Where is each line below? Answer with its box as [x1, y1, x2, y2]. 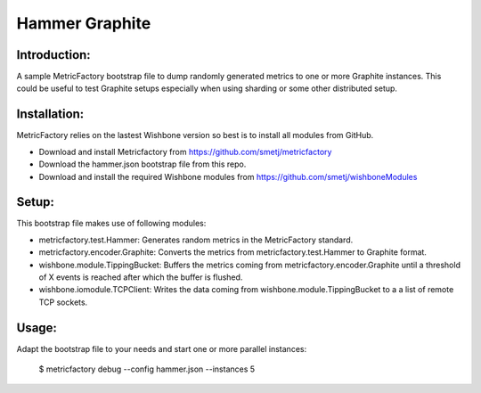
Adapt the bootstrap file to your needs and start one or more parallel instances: [16, 343, 307, 354]
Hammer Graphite [16, 13, 151, 33]
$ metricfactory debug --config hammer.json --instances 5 [38, 364, 256, 374]
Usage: [16, 320, 58, 335]
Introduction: [16, 47, 91, 62]
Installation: [16, 107, 85, 122]
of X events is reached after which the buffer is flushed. [38, 272, 243, 282]
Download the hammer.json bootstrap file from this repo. [38, 159, 247, 169]
